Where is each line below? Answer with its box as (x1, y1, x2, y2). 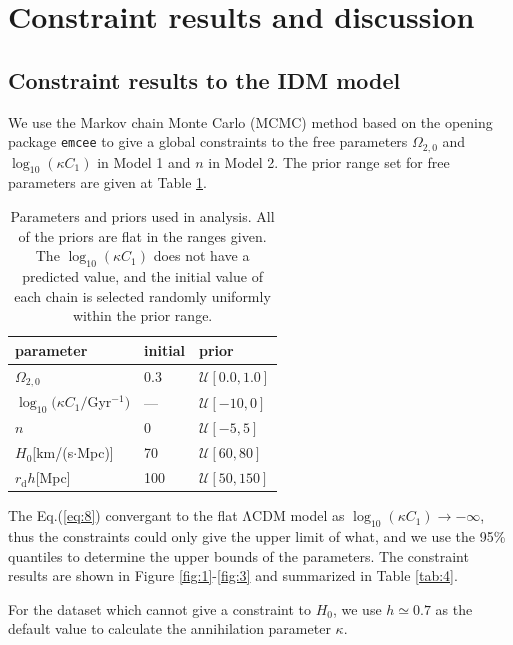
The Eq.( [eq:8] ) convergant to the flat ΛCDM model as (8, 505, 345, 526)
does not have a (153, 245, 250, 266)
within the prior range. (72, 305, 213, 326)
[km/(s (32, 442, 74, 463)
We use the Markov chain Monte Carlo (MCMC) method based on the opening (8, 111, 493, 132)
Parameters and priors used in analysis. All (10, 206, 275, 227)
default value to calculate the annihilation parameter (8, 618, 331, 639)
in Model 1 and (97, 151, 191, 172)
